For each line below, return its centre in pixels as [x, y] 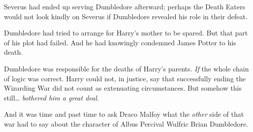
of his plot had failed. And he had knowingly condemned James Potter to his [120, 42]
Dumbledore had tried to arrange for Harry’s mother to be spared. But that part [126, 33]
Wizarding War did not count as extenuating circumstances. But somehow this [123, 88]
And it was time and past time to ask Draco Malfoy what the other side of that [124, 114]
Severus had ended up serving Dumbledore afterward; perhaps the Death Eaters [125, 6]
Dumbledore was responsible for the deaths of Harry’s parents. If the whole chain [126, 68]
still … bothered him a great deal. [52, 97]
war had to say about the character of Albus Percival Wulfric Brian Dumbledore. [126, 123]
